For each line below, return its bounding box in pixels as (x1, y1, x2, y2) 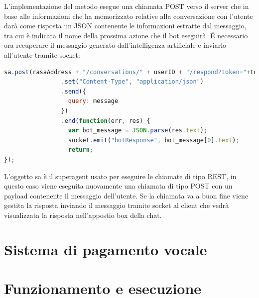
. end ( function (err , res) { (61, 117, 150, 124)
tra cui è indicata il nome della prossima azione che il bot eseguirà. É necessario (4, 30, 248, 40)
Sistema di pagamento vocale (4, 239, 207, 259)
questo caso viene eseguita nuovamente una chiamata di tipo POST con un (4, 181, 233, 191)
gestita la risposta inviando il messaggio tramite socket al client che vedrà (4, 200, 229, 210)
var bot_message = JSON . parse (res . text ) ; (68, 127, 208, 134)
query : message (68, 98, 119, 105)
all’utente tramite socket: (4, 49, 80, 60)
